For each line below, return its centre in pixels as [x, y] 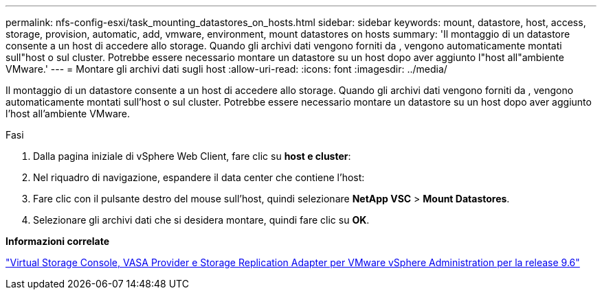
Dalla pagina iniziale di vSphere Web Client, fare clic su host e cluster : [192, 156]
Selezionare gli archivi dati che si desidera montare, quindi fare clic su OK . [201, 220]
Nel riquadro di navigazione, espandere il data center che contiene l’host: [199, 177]
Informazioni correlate [58, 241]
